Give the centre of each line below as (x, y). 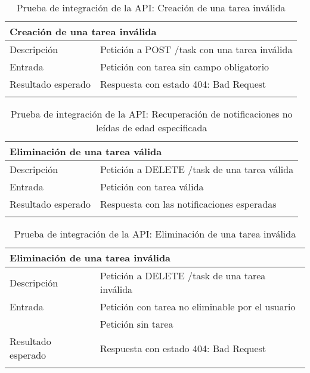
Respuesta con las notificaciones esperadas (188, 204)
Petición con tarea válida (152, 186)
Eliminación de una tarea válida (86, 151)
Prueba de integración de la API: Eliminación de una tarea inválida (155, 234)
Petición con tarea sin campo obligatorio (185, 67)
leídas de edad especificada (151, 127)
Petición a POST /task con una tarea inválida (196, 49)
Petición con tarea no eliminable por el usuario (198, 306)
